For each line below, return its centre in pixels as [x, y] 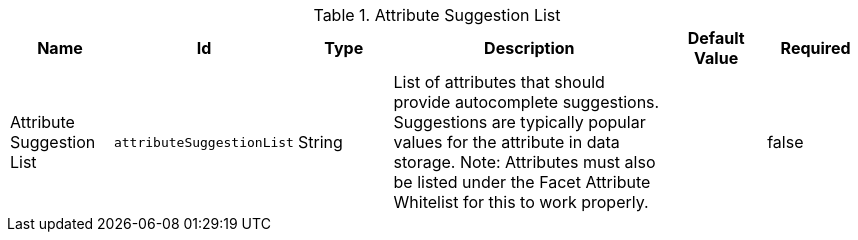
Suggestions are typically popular [519, 122]
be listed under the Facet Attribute [522, 182]
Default [716, 38]
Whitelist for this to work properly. [521, 202]
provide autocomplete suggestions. [526, 102]
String [320, 142]
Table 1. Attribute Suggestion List [437, 15]
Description [529, 48]
